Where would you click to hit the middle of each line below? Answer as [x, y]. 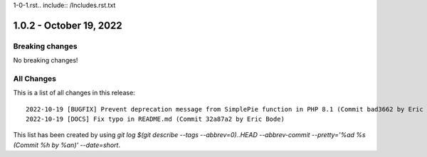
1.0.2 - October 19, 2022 [68, 25]
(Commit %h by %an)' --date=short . [67, 145]
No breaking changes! [46, 60]
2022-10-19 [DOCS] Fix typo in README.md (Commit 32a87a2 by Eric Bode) [155, 119]
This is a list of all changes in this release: [74, 93]
